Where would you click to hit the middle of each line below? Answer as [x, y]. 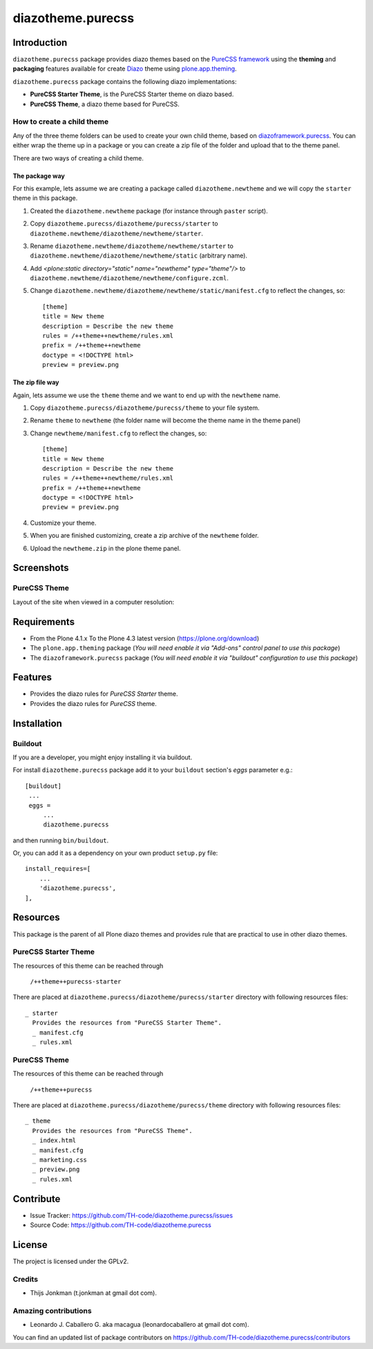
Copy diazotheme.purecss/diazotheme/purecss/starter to [124, 224]
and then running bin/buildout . [61, 840]
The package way [39, 176]
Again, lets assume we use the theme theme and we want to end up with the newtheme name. [146, 395]
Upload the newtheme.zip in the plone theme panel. [105, 548]
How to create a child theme [61, 122]
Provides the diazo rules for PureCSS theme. [93, 703]
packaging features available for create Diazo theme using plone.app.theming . [125, 69]
